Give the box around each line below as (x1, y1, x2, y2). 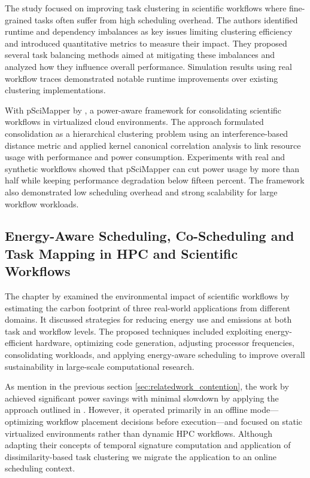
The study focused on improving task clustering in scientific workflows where (5, 2, 287, 14)
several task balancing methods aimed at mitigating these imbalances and (5, 48, 275, 61)
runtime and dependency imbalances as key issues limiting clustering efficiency (5, 25, 293, 38)
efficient (5, 336, 34, 349)
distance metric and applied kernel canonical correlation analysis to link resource (5, 139, 301, 151)
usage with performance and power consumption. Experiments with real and (5, 151, 285, 163)
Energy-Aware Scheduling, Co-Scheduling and (5, 226, 294, 245)
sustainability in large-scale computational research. (5, 360, 194, 372)
